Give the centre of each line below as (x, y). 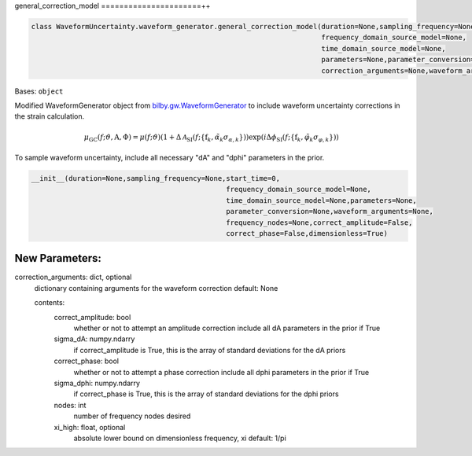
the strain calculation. (50, 116)
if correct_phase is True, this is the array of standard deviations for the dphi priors (206, 394)
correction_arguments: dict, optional (73, 277)
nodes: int (70, 405)
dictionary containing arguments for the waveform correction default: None (156, 288)
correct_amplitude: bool (92, 317)
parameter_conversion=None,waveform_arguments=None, (330, 211)
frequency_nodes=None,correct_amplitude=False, (319, 222)
